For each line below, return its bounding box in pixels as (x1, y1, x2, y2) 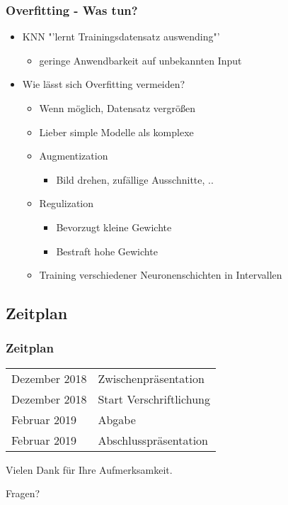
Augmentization (39, 148, 108, 163)
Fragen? (6, 486, 40, 501)
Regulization (39, 196, 94, 211)
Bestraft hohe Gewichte (56, 243, 158, 258)
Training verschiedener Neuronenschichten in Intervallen (39, 267, 282, 282)
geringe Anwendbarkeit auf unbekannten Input (39, 52, 242, 67)
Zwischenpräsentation (98, 370, 205, 387)
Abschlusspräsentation (98, 431, 208, 448)
